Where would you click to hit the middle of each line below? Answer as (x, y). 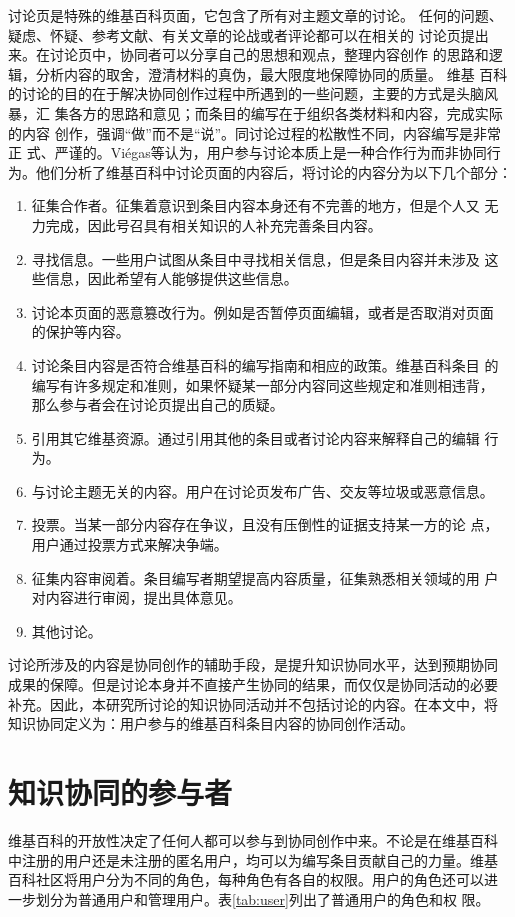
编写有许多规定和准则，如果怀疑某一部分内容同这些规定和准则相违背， (262, 384)
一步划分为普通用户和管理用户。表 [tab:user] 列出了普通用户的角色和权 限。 (249, 898)
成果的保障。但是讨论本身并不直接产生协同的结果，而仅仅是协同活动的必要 (253, 684)
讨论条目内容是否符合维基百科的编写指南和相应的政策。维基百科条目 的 (265, 364)
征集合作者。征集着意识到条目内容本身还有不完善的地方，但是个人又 (255, 205)
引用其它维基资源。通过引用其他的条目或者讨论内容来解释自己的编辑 (255, 437)
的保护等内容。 (80, 331)
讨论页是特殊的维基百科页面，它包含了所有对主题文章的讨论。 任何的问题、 (255, 15)
